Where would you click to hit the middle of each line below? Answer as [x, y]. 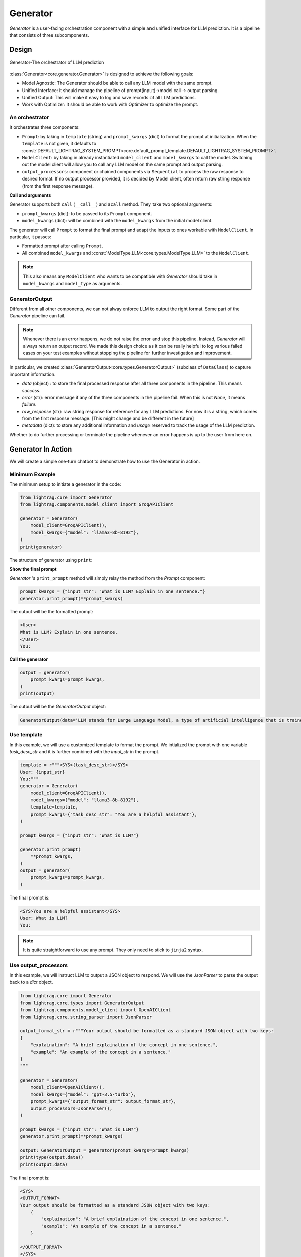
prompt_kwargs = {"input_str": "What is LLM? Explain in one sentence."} [112, 592]
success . [31, 390]
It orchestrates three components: [44, 127]
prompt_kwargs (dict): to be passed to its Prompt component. [87, 213]
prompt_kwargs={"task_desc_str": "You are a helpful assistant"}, [114, 814]
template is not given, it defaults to [59, 144]
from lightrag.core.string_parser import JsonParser [86, 1017]
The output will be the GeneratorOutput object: [58, 707]
